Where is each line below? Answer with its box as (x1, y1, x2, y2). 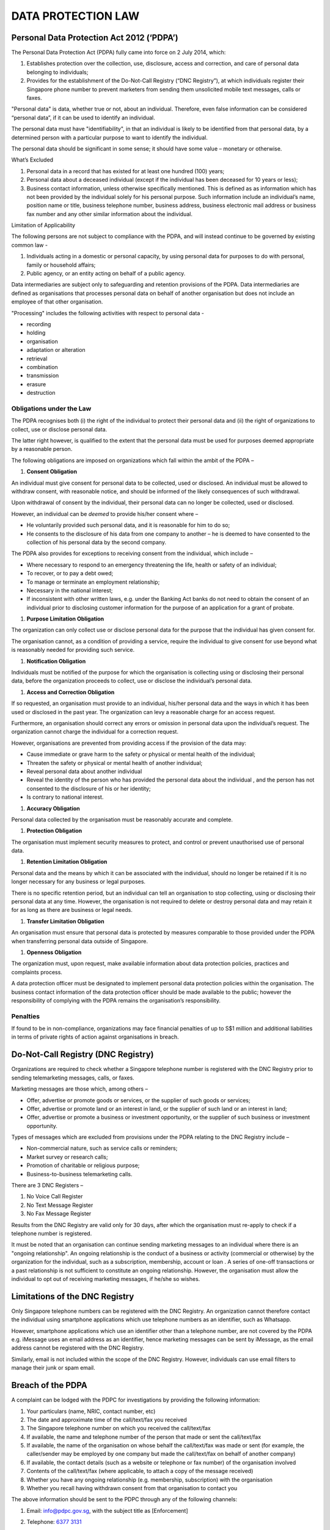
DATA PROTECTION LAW (11, 9, 140, 23)
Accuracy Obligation (26, 805, 81, 812)
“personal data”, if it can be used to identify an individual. (11, 114, 155, 121)
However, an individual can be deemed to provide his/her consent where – (11, 510, 199, 517)
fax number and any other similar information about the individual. (26, 210, 193, 217)
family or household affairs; (26, 261, 96, 269)
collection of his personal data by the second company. (26, 539, 166, 546)
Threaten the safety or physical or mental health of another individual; (26, 759, 203, 766)
